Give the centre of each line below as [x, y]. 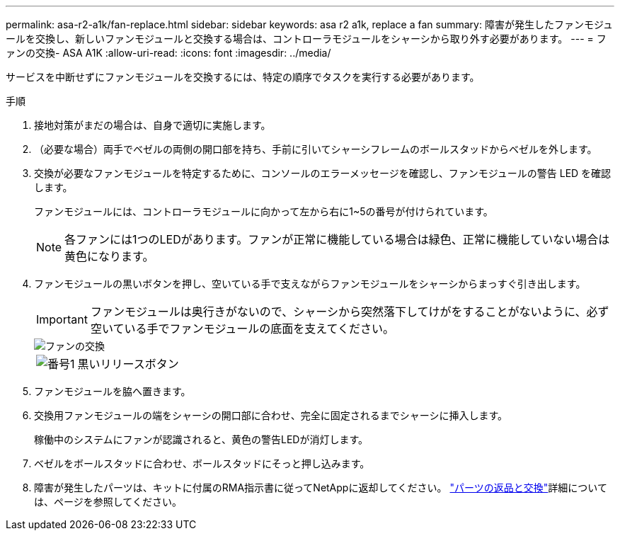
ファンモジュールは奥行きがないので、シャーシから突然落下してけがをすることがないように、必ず [350, 312]
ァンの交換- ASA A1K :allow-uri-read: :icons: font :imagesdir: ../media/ [168, 53]
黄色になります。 [109, 256]
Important [62, 319]
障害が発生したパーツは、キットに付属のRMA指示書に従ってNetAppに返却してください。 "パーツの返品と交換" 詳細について [321, 487]
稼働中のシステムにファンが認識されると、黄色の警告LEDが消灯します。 [201, 439]
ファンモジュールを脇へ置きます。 [113, 391]
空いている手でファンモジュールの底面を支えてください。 [242, 329]
